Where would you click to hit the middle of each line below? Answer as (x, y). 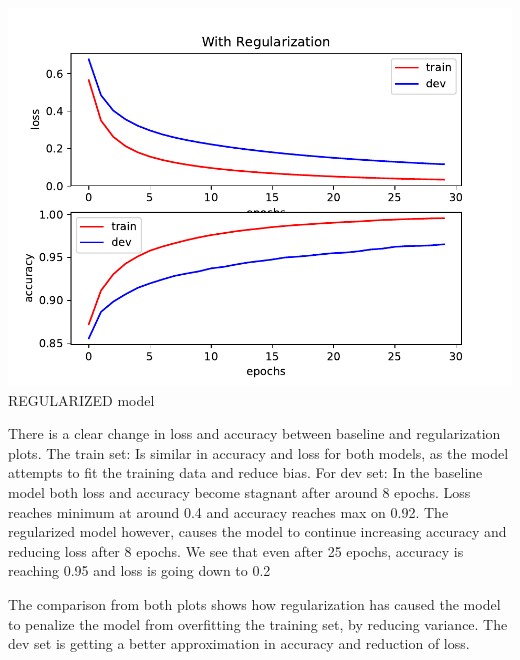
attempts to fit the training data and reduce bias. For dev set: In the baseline (245, 472)
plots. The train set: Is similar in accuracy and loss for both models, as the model (258, 452)
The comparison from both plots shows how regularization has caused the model (254, 603)
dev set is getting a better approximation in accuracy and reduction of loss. (239, 643)
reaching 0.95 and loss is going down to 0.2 (139, 570)
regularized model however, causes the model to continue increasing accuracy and (257, 531)
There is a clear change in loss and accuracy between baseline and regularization (254, 433)
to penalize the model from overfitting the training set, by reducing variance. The (258, 623)
